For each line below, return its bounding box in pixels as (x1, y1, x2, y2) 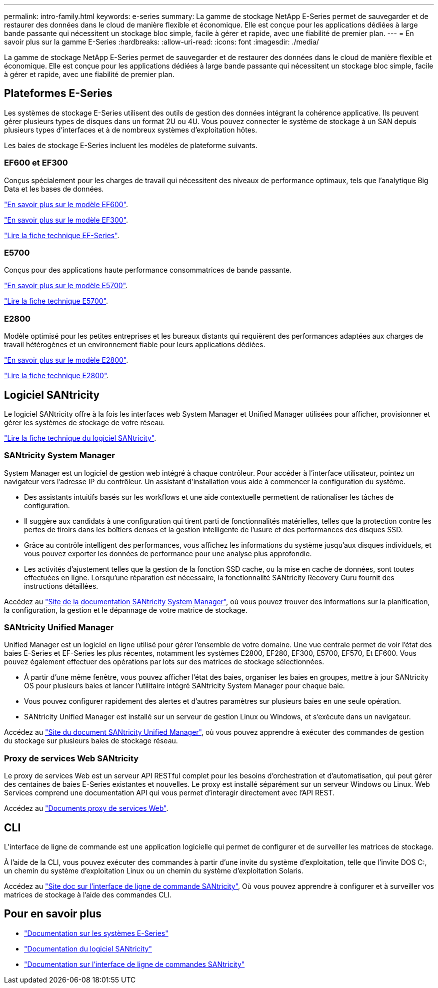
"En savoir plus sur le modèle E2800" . (4, 356, 128, 365)
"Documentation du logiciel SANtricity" (24, 944, 152, 953)
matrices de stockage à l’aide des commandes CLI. (4, 890, 172, 899)
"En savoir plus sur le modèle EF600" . (4, 200, 128, 209)
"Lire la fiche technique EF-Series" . (4, 231, 119, 240)
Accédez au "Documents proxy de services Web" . (4, 804, 168, 813)
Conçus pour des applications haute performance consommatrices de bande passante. (4, 266, 292, 275)
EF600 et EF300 (4, 158, 68, 168)
